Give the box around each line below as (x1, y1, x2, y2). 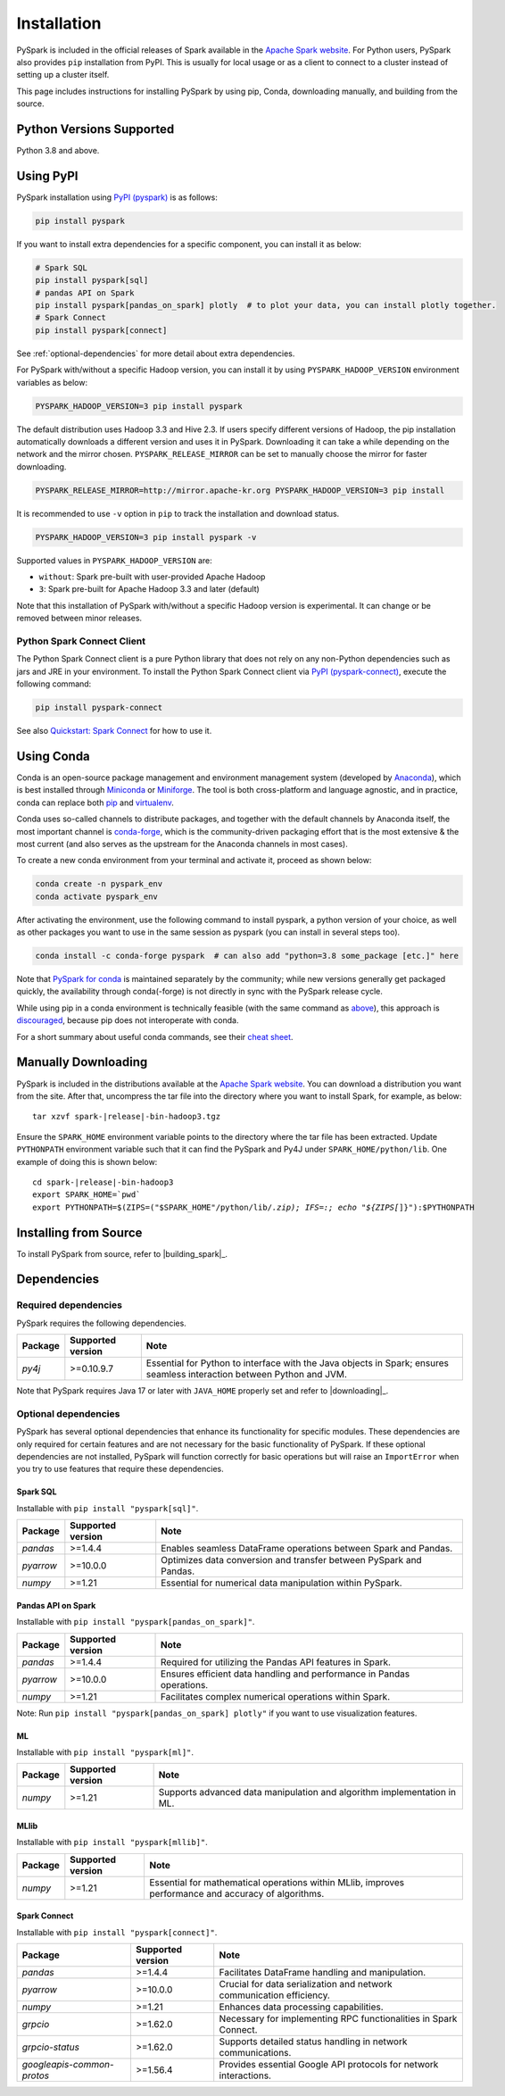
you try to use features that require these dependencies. (16, 1464, 224, 1475)
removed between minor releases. (16, 612, 143, 624)
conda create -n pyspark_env (35, 879, 163, 889)
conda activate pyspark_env (35, 891, 158, 902)
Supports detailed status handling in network (219, 2035, 408, 2048)
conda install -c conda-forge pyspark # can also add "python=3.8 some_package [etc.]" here (35, 951, 459, 961)
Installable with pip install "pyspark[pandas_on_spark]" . (16, 1617, 255, 1627)
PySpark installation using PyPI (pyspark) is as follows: (16, 192, 218, 203)
